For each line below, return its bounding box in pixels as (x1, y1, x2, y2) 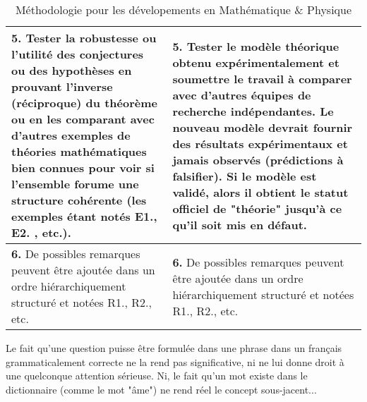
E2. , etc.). (11, 224, 71, 240)
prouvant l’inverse (11, 78, 113, 95)
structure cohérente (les (11, 192, 147, 208)
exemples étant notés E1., (11, 208, 157, 224)
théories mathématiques (11, 143, 147, 159)
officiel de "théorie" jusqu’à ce (172, 200, 342, 217)
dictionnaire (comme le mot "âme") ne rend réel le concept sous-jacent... (6, 382, 317, 396)
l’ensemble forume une (11, 176, 139, 192)
